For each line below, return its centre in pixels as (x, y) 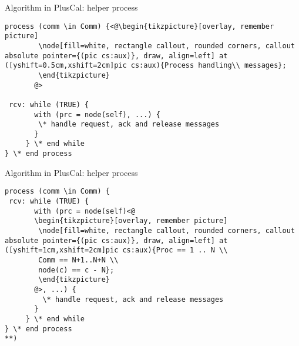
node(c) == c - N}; (76, 270)
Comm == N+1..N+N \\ (78, 260)
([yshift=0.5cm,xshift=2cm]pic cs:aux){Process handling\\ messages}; (146, 66)
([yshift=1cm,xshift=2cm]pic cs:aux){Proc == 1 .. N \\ (116, 250)
